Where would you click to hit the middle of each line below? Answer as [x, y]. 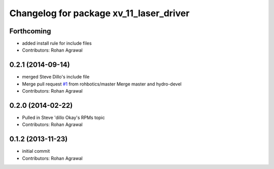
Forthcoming [30, 31]
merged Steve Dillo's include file [56, 77]
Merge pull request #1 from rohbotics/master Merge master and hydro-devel [102, 84]
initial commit [36, 151]
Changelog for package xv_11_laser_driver [99, 13]
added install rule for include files [57, 44]
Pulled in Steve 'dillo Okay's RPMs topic [63, 118]
